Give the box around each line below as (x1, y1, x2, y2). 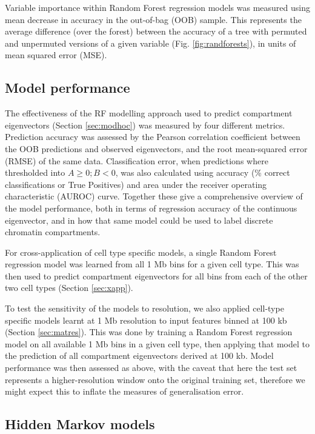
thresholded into (5, 166, 65, 179)
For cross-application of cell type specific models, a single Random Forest (5, 245, 277, 258)
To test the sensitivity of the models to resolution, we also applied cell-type (5, 302, 284, 315)
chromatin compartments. (5, 225, 101, 238)
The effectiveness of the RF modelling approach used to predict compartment (5, 107, 293, 119)
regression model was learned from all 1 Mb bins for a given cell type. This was (5, 258, 299, 270)
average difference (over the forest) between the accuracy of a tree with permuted (5, 25, 307, 38)
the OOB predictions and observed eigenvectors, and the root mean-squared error (5, 142, 308, 155)
